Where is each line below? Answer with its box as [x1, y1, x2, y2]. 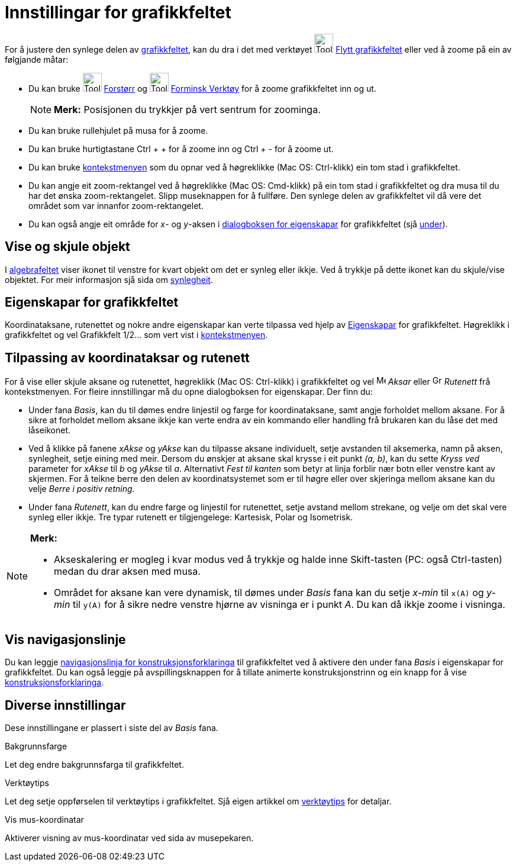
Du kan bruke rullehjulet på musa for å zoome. [28, 125, 208, 136]
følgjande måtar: [5, 54, 69, 65]
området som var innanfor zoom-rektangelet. [28, 200, 204, 211]
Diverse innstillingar [5, 697, 126, 713]
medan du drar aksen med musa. [54, 565, 201, 578]
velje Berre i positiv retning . [28, 484, 135, 494]
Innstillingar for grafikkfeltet [5, 2, 231, 22]
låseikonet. [28, 425, 71, 436]
